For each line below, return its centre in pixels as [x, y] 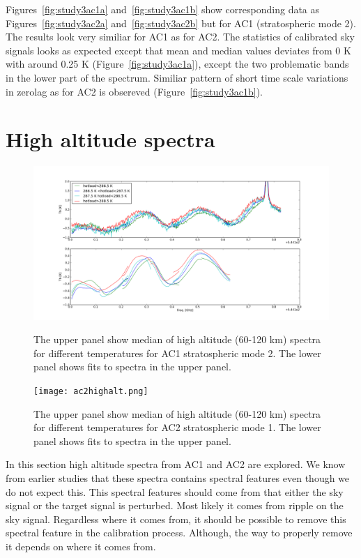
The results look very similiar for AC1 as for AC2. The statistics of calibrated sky [180, 37]
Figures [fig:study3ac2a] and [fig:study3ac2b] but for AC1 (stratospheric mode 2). [181, 23]
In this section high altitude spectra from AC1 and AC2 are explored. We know [176, 464]
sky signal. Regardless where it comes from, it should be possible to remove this [176, 519]
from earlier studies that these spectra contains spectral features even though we [178, 477]
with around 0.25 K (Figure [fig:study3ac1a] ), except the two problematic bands [177, 64]
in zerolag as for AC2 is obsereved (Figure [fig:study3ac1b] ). [134, 91]
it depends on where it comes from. [81, 546]
